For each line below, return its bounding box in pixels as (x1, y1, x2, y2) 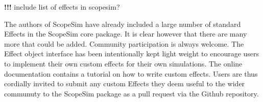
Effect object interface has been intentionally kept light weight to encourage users (4, 48, 259, 59)
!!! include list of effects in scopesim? (4, 2, 120, 12)
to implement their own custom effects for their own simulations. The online (4, 58, 243, 69)
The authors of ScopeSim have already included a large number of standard (4, 18, 241, 29)
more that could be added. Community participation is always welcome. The (4, 38, 244, 49)
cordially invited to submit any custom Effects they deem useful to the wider (4, 78, 245, 89)
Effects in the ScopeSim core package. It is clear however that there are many (4, 28, 247, 39)
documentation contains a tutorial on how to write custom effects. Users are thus (4, 68, 258, 79)
